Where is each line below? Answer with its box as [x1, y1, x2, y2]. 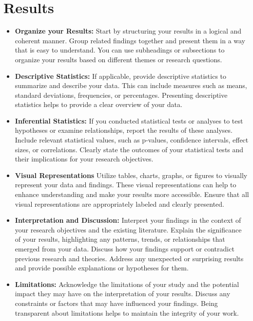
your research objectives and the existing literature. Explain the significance [15, 224, 242, 234]
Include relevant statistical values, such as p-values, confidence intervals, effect [15, 135, 249, 145]
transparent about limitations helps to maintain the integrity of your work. [15, 307, 239, 318]
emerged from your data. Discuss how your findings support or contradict [15, 244, 234, 253]
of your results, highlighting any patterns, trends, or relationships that [15, 234, 225, 244]
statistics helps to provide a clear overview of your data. [15, 99, 182, 109]
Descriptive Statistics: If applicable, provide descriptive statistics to [15, 71, 227, 81]
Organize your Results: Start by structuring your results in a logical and [15, 26, 242, 36]
